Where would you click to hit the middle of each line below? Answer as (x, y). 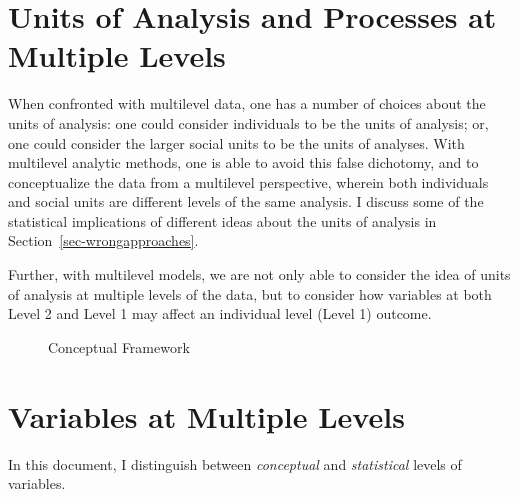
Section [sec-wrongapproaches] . (103, 240)
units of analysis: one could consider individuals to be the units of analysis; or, (248, 122)
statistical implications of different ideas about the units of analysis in (222, 220)
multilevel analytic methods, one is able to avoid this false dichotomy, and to (243, 162)
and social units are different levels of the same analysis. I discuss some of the (246, 201)
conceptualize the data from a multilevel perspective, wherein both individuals (248, 181)
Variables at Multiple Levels (206, 415)
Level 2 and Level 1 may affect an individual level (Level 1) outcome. (220, 313)
